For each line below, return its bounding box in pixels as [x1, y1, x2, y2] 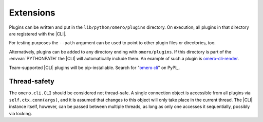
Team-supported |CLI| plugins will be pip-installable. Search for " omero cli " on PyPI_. [9, 65, 180, 70]
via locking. [9, 110, 32, 116]
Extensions [9, 7, 56, 18]
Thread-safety [9, 77, 55, 86]
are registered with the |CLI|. [9, 31, 67, 36]
